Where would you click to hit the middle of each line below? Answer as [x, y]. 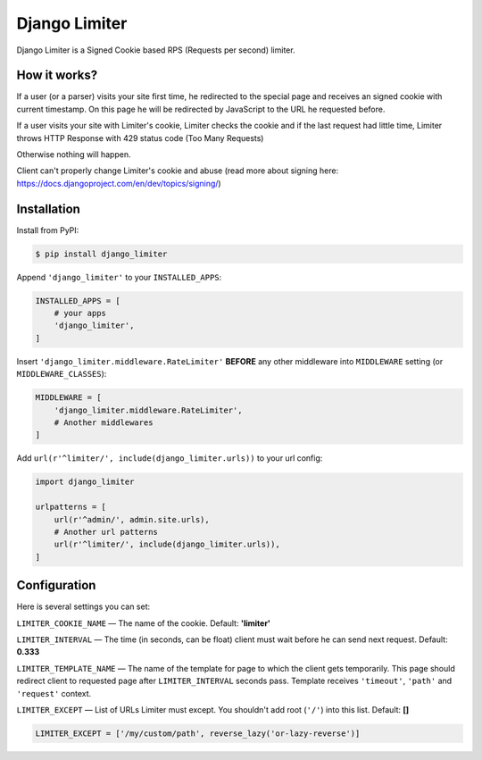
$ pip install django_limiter [101, 254]
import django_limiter [85, 482]
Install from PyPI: [48, 230]
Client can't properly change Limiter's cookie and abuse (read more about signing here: [178, 171]
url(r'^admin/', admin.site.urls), [132, 519]
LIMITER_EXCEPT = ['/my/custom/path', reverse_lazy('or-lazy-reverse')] [198, 733]
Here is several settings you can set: [83, 606]
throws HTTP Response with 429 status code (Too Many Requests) [140, 138]
